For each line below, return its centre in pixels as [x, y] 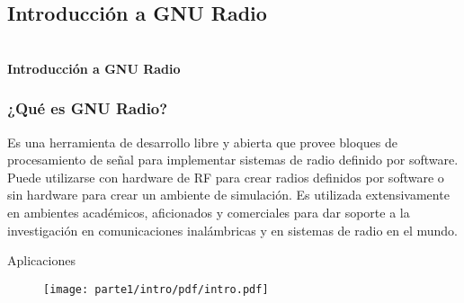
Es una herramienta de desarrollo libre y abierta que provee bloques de [202, 142]
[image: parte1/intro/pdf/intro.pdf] [156, 289]
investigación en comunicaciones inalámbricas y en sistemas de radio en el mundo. [232, 230]
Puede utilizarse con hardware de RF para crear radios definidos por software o [226, 177]
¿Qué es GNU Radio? [88, 108]
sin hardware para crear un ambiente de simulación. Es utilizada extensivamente [228, 195]
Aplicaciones [41, 260]
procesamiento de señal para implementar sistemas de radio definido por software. [233, 160]
